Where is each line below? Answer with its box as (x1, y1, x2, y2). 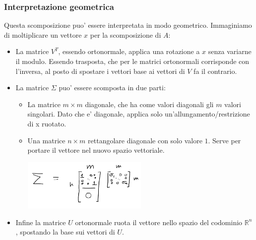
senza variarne (208, 46, 252, 57)
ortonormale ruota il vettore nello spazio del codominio (75, 217, 243, 227)
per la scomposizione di (90, 29, 161, 40)
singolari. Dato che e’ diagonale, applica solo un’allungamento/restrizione (27, 109, 250, 119)
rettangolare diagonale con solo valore (88, 135, 202, 145)
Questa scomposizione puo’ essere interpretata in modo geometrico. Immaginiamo (4, 20, 252, 30)
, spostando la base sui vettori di (15, 227, 115, 237)
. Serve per (208, 135, 241, 145)
